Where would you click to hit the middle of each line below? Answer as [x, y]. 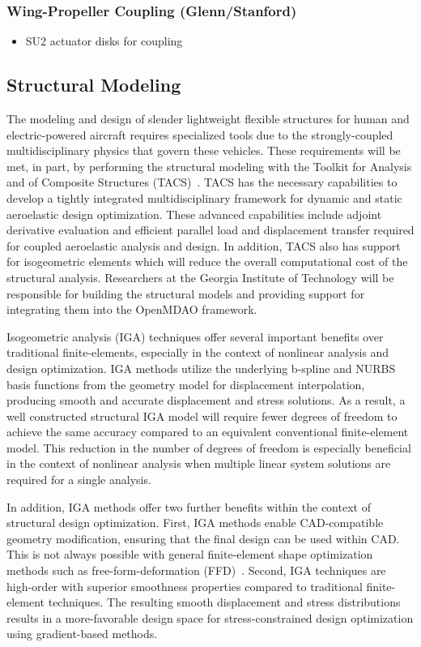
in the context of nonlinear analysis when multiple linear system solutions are [199, 463]
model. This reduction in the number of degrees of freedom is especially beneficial [209, 447]
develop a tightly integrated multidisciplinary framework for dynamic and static [204, 197]
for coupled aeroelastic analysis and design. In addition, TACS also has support [204, 245]
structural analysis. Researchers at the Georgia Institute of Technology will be [200, 277]
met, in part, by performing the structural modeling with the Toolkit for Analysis [209, 166]
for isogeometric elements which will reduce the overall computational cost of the [207, 261]
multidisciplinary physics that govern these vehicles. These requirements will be [204, 150]
